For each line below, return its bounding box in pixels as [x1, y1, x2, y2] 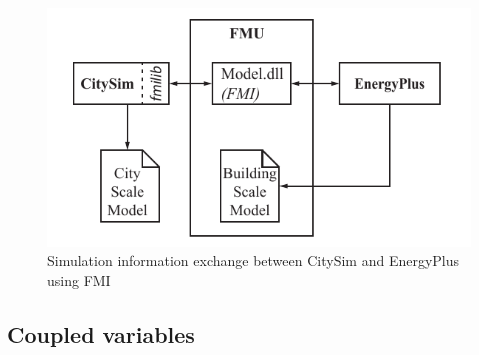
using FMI [47, 269, 111, 290]
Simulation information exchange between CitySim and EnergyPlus [47, 250, 460, 271]
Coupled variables [7, 318, 195, 349]
